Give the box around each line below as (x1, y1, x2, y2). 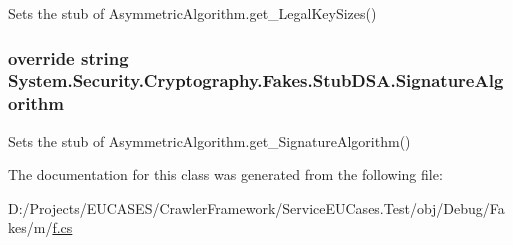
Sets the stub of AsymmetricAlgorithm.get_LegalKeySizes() (8, 3, 377, 23)
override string (8, 45, 129, 70)
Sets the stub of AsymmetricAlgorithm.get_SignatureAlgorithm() (8, 130, 411, 151)
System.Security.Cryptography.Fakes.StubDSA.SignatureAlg (8, 68, 504, 93)
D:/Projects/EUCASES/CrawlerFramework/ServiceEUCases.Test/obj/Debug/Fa (8, 197, 505, 218)
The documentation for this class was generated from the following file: (8, 164, 443, 185)
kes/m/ (8, 217, 53, 238)
